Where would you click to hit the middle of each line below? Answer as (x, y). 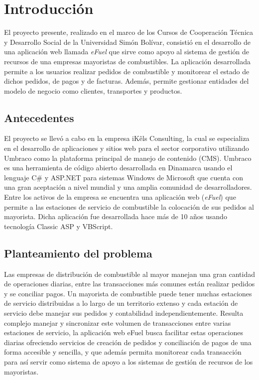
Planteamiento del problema (78, 253)
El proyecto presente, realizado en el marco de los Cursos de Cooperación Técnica (129, 32)
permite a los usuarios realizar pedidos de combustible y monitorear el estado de (127, 71)
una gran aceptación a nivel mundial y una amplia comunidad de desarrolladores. (128, 187)
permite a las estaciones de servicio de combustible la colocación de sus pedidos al (129, 206)
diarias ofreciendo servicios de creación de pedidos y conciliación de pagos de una (128, 342)
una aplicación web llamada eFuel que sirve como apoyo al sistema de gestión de (127, 52)
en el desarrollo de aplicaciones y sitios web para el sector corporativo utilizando (127, 148)
